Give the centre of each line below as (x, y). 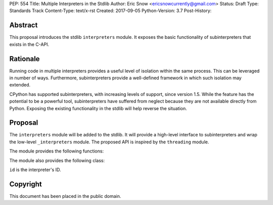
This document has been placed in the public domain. (65, 196)
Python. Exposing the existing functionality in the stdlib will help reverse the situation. (98, 108)
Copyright (26, 184)
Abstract (24, 25)
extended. (20, 85)
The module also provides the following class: (57, 160)
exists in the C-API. (29, 44)
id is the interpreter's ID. (35, 170)
